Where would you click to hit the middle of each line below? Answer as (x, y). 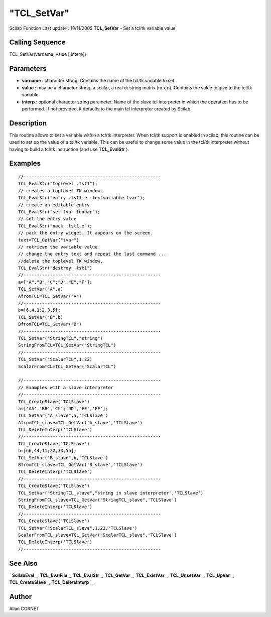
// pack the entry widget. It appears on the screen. (86, 233)
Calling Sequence (38, 42)
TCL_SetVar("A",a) (41, 289)
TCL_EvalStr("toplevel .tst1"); (58, 184)
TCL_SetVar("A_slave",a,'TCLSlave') (63, 416)
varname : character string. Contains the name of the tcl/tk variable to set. (99, 81)
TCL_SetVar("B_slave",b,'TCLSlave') (63, 458)
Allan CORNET (24, 608)
